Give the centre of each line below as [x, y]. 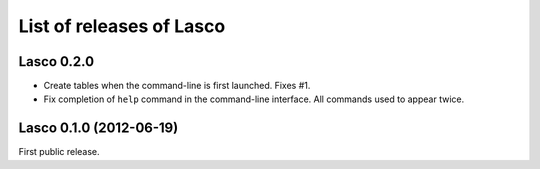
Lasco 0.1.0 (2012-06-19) [98, 128]
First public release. [59, 152]
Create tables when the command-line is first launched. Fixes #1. [177, 86]
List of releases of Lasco [122, 26]
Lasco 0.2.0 [56, 61]
